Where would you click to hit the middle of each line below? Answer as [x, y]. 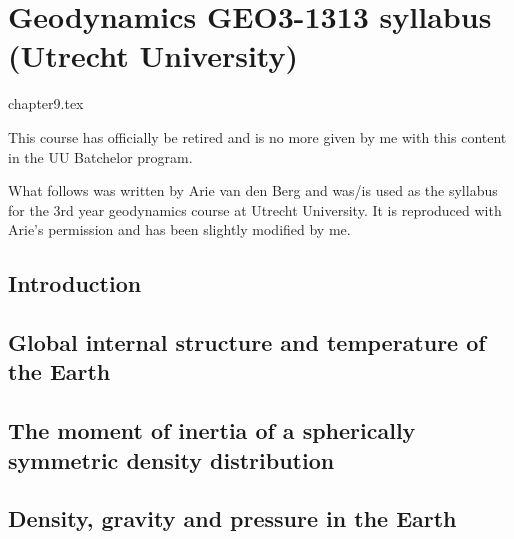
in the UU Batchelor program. [100, 156]
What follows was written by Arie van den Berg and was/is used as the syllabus [253, 190]
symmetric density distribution [171, 459]
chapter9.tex [46, 103]
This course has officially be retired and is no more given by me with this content [257, 136]
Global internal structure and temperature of [247, 342]
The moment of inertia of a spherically [212, 430]
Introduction [75, 283]
